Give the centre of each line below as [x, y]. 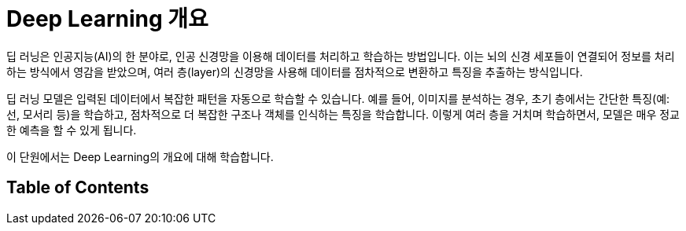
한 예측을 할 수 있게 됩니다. [72, 130]
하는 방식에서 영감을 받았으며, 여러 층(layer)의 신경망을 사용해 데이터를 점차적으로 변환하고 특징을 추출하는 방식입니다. [295, 71]
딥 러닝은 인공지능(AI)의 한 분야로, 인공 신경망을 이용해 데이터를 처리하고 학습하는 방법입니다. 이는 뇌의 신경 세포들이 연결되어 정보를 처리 [341, 56]
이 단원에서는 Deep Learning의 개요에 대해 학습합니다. [140, 156]
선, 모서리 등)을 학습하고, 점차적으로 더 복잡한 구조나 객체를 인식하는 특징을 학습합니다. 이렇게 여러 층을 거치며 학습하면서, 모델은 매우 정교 [343, 114]
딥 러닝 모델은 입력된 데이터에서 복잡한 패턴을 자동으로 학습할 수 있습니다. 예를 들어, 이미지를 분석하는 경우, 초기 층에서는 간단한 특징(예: [338, 98]
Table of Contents [78, 188]
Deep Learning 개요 [107, 19]
